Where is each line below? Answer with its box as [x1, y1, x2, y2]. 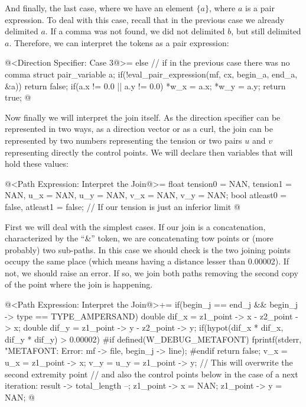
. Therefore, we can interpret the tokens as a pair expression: [9, 36, 229, 49]
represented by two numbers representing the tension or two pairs [5, 134, 242, 146]
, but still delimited [231, 25, 301, 37]
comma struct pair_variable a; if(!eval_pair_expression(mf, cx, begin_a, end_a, [5, 67, 298, 80]
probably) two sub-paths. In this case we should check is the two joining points [5, 243, 291, 256]
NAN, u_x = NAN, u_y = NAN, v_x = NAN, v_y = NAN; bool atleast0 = [5, 189, 287, 201]
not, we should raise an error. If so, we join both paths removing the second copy [5, 266, 298, 279]
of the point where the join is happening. [5, 278, 153, 290]
